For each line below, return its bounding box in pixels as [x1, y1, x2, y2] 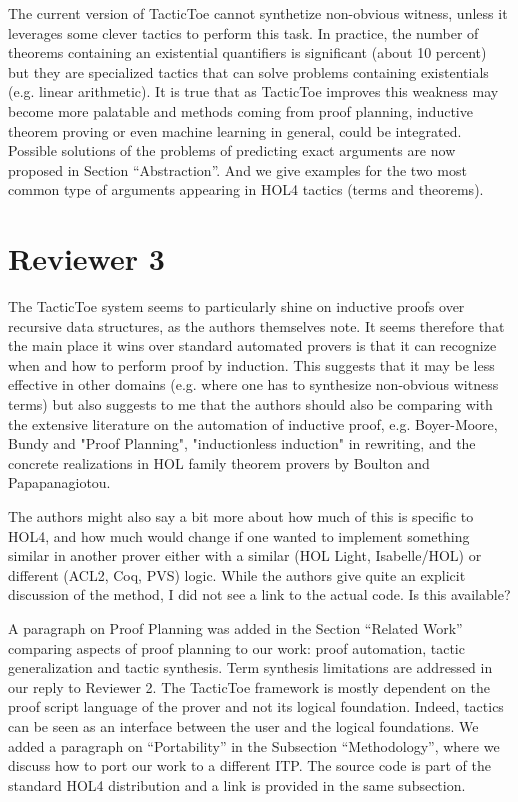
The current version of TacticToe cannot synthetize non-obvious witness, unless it [8, 3, 508, 23]
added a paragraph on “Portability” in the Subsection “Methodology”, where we [8, 735, 500, 756]
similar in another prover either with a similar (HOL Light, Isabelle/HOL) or [8, 545, 482, 566]
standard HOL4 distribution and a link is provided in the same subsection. [8, 774, 466, 795]
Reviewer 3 [8, 238, 165, 279]
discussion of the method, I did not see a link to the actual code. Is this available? [8, 584, 511, 605]
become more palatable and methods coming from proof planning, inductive [8, 100, 473, 121]
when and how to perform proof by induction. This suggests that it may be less [8, 354, 495, 375]
